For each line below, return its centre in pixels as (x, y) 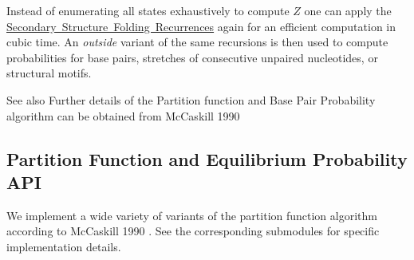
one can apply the (348, 10)
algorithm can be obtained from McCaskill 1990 (123, 115)
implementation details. (64, 246)
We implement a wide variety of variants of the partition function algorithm (192, 215)
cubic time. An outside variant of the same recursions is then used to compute (197, 42)
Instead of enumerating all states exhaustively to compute (148, 10)
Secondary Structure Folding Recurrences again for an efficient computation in (201, 26)
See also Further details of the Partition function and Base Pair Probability (191, 99)
